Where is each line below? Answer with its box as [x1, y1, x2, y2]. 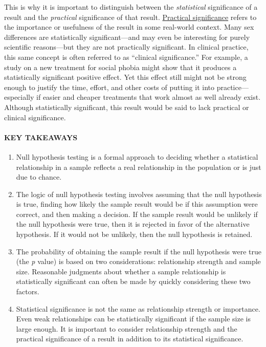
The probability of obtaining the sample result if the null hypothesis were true [16, 246, 262, 256]
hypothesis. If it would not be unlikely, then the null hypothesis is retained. [16, 229, 253, 240]
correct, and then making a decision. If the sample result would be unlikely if [16, 208, 258, 219]
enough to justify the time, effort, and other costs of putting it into [4, 81, 214, 92]
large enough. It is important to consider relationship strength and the [16, 323, 237, 334]
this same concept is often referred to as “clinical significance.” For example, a [4, 51, 248, 62]
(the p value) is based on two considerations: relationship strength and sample [16, 256, 261, 267]
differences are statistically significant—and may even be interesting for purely [4, 31, 250, 42]
